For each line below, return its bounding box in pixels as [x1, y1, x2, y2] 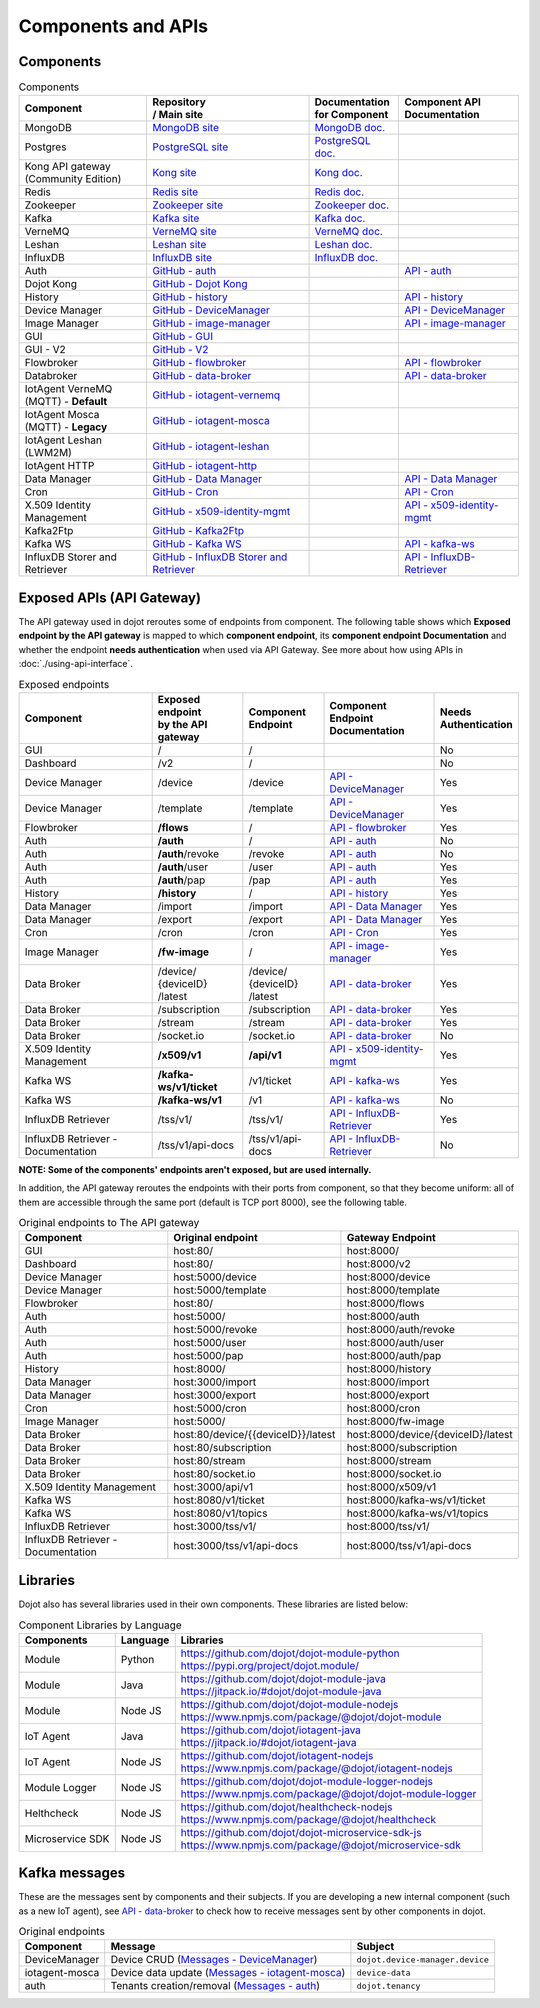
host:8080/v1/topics [173, 1506, 268, 1520]
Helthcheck [24, 1806, 79, 1820]
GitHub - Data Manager [152, 472, 262, 486]
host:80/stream [173, 1454, 246, 1468]
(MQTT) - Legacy [24, 420, 108, 434]
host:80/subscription [173, 1441, 272, 1455]
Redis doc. [314, 185, 365, 199]
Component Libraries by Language [18, 1618, 182, 1632]
